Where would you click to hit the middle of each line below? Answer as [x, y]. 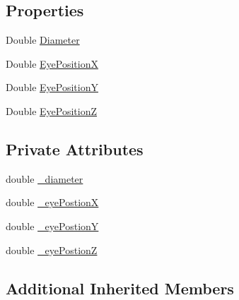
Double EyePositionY [52, 87]
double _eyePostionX [52, 202]
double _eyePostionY [52, 226]
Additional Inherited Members [120, 288]
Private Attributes [75, 149]
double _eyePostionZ [52, 250]
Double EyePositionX [52, 63]
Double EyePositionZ [52, 110]
